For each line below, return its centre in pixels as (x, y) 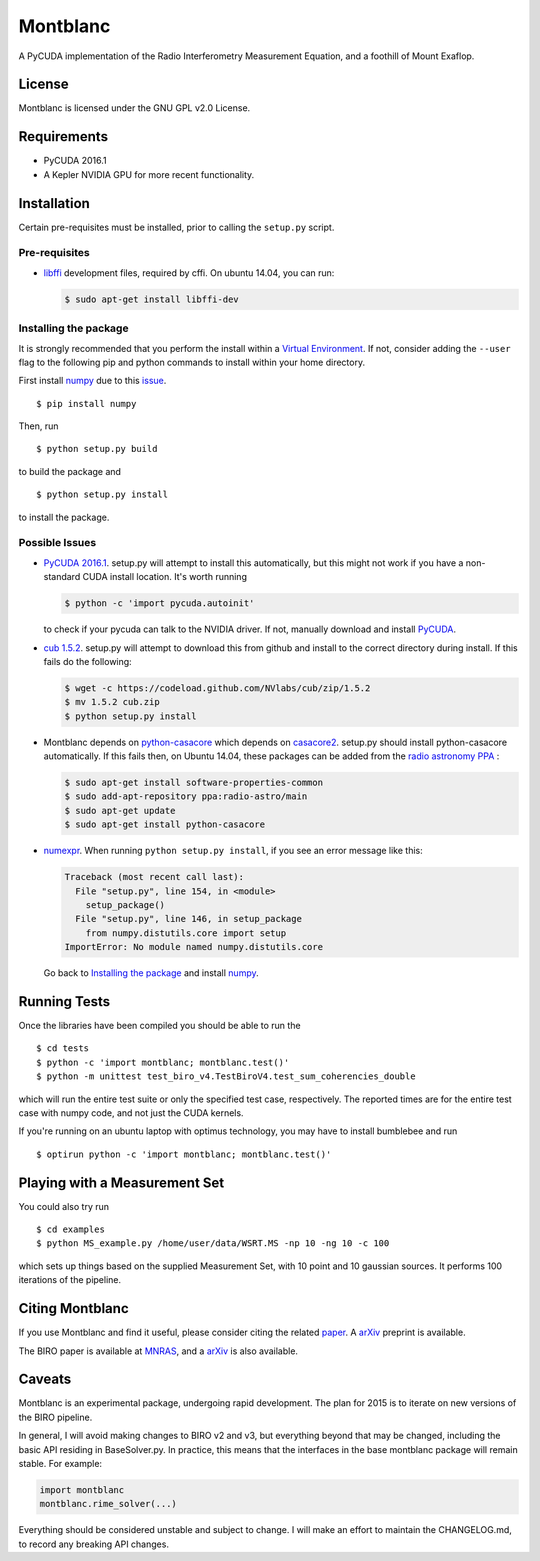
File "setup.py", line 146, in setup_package (188, 919)
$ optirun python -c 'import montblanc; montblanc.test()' (184, 1154)
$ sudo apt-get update (120, 810)
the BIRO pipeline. (55, 1417)
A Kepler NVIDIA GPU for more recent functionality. (149, 174)
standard (62, 577)
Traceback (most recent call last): (154, 877)
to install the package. (64, 517)
